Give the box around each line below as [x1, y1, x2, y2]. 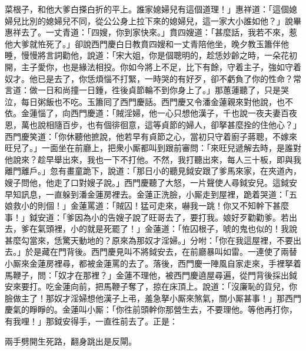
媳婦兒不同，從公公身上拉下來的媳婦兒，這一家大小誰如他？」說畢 [45, 14, 301, 27]
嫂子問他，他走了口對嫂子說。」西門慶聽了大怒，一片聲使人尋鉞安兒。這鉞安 [5, 176, 297, 188]
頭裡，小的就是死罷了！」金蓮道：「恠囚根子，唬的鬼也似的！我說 [45, 222, 297, 235]
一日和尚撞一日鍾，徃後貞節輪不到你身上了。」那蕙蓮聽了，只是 [37, 84, 281, 96]
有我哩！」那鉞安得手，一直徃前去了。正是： [5, 315, 178, 327]
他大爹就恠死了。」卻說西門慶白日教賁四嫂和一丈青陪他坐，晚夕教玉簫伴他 [5, 37, 289, 50]
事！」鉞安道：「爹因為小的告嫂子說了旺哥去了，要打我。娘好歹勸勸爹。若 [5, 211, 289, 223]
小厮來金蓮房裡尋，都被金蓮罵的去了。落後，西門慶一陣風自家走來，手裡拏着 [5, 257, 301, 270]
